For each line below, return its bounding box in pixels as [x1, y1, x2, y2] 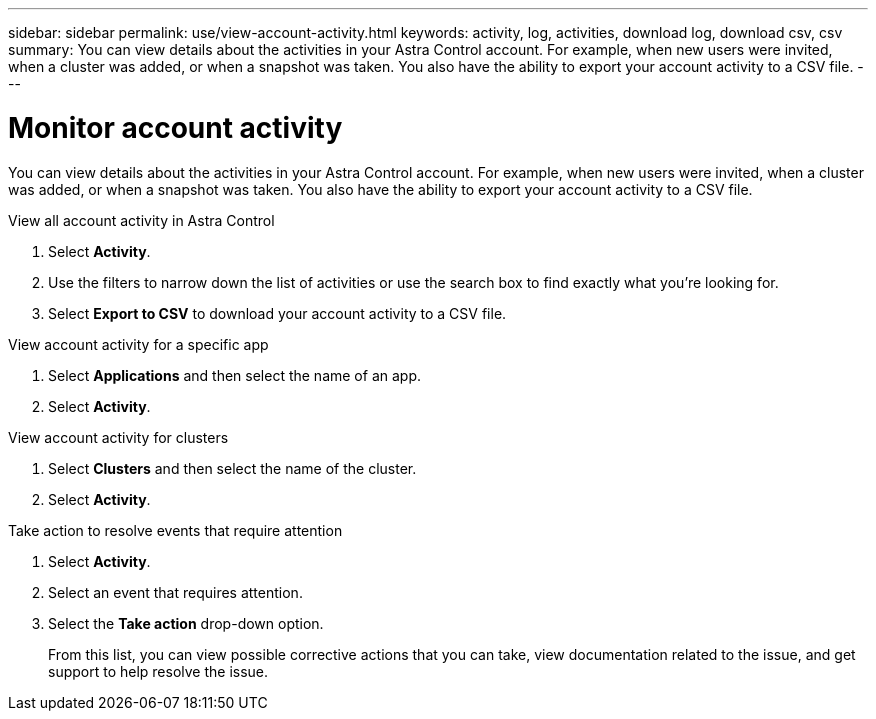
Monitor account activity [8, 110, 343, 145]
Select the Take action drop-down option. [48, 614, 324, 632]
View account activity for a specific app [8, 335, 269, 353]
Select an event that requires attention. [48, 583, 303, 601]
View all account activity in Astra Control [8, 211, 275, 229]
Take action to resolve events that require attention [8, 521, 343, 539]
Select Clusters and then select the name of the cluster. [48, 459, 417, 477]
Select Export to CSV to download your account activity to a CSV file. [48, 304, 507, 322]
